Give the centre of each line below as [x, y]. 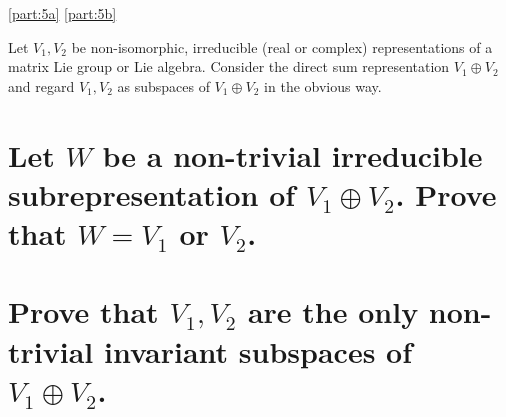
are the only [333, 311]
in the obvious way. [323, 85]
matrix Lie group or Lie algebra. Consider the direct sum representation [229, 66]
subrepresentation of [152, 193]
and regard [41, 85]
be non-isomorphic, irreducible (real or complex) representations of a [282, 46]
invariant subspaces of [258, 350]
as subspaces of [163, 85]
